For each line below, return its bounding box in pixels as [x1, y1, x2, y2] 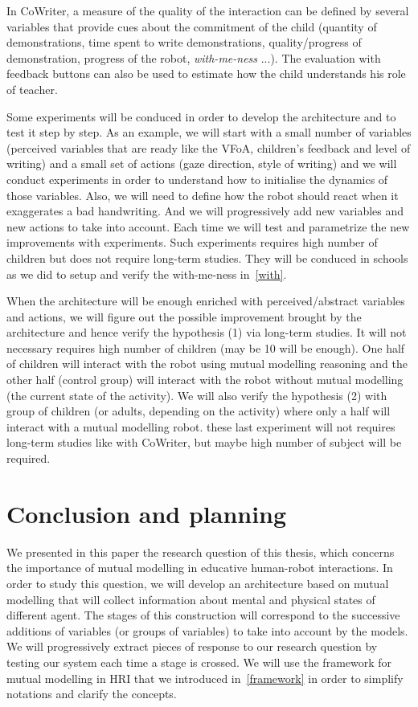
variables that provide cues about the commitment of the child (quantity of [6, 18, 377, 35]
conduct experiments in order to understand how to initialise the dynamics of [6, 170, 388, 187]
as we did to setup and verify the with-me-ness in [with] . [6, 265, 287, 282]
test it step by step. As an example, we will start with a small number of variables [6, 124, 412, 141]
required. [6, 450, 51, 467]
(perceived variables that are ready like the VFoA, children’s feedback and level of [6, 139, 411, 156]
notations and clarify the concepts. [6, 685, 177, 702]
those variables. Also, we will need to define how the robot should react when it [6, 186, 399, 203]
